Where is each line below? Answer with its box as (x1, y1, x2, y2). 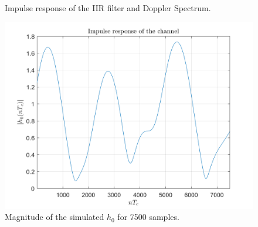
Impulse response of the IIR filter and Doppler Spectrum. (5, 2, 211, 13)
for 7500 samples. (117, 211, 179, 223)
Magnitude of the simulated (5, 211, 104, 223)
